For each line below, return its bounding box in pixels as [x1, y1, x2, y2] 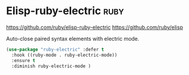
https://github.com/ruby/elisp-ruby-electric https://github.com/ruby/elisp [6, 24, 183, 31]
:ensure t [11, 57, 35, 63]
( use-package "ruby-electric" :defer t [6, 46, 105, 53]
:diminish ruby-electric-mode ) [11, 63, 92, 69]
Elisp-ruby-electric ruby [6, 4, 124, 18]
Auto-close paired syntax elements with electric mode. [6, 35, 140, 42]
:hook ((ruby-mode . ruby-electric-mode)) [11, 52, 118, 58]
